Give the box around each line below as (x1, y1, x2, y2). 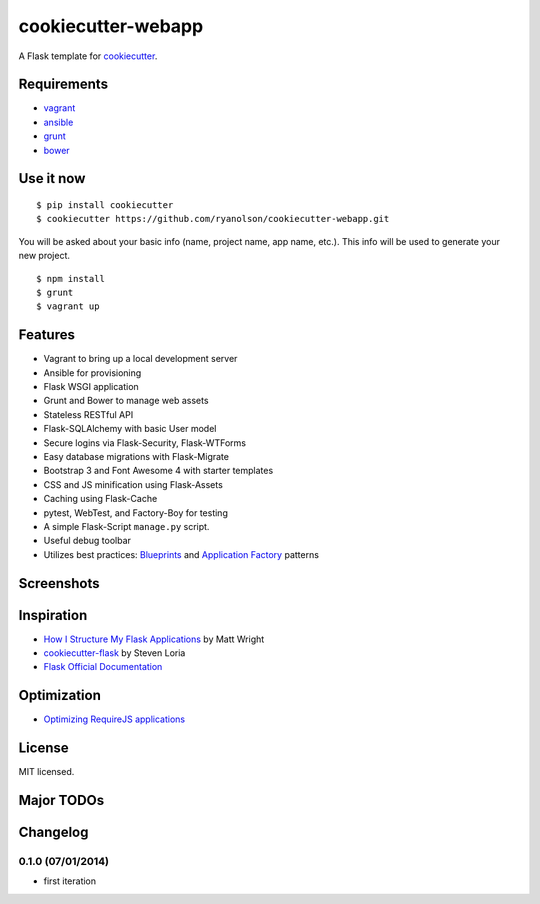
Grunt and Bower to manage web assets (43, 395, 209, 407)
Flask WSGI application (43, 381, 139, 393)
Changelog (18, 824, 89, 841)
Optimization (18, 687, 102, 704)
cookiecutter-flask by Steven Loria (43, 647, 186, 659)
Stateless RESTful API (43, 408, 134, 420)
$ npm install (36, 273, 105, 284)
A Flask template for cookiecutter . (18, 50, 158, 62)
